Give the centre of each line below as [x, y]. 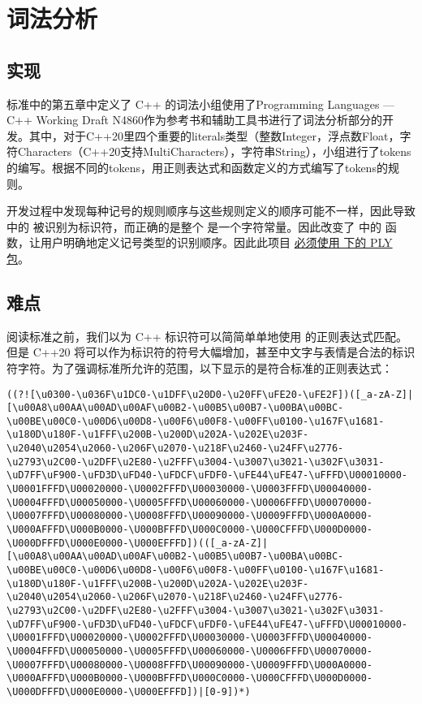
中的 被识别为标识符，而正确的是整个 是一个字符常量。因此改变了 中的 [194, 226]
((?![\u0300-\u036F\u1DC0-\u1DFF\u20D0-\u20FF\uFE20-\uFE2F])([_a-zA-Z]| [210, 394]
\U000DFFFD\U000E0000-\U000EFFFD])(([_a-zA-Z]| [138, 543]
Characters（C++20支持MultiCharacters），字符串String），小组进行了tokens [214, 151]
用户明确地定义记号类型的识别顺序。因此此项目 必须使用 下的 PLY [216, 242]
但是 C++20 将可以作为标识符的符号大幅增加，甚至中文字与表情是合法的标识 [211, 352]
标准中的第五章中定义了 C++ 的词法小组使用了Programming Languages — [201, 104]
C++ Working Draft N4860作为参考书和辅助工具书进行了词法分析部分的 [195, 120]
